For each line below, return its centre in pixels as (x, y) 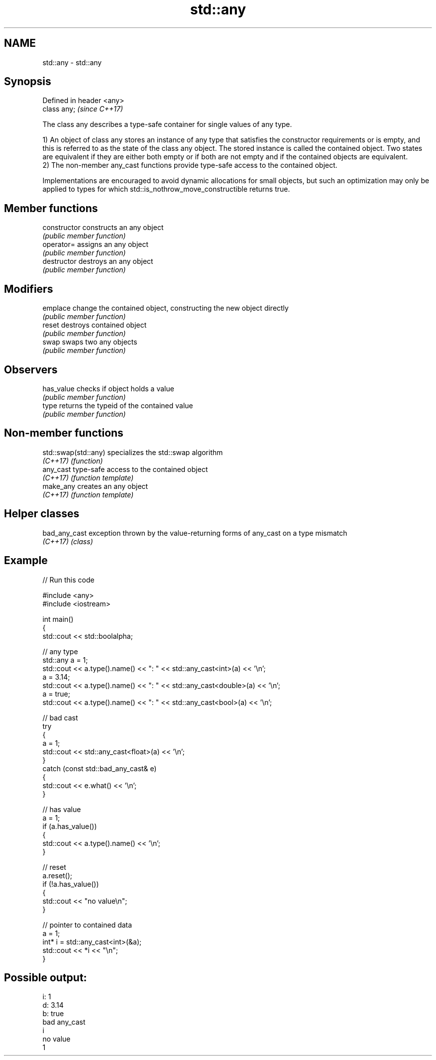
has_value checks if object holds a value (108, 388)
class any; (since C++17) (83, 109)
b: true (53, 1014)
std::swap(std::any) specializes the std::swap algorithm (133, 452)
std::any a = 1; (65, 660)
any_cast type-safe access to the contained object (125, 469)
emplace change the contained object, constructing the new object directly (165, 308)
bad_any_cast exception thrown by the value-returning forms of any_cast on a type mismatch (195, 533)
